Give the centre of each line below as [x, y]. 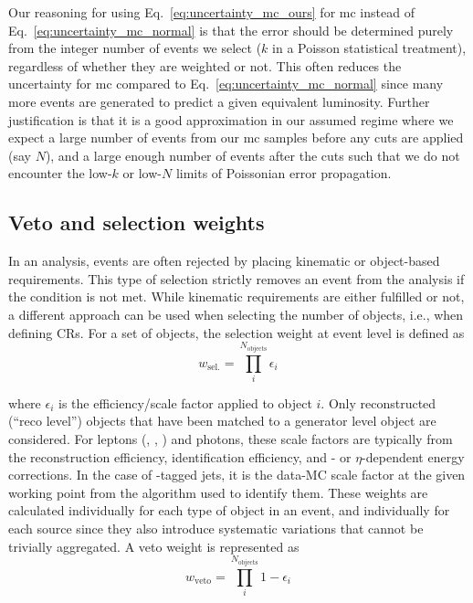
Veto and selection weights [137, 222]
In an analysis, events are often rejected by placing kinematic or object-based [224, 261]
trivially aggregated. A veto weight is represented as [154, 546]
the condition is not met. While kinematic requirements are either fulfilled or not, [236, 296]
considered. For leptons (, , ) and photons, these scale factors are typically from [231, 439]
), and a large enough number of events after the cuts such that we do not [252, 155]
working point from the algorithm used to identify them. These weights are [218, 492]
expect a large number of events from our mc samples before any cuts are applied [236, 138]
